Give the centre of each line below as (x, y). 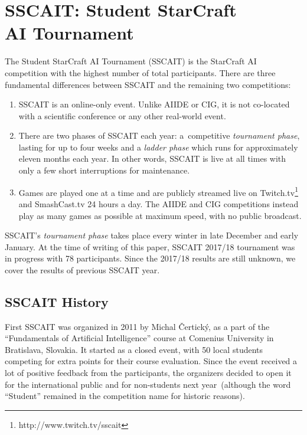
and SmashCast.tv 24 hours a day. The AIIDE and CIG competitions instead (159, 203)
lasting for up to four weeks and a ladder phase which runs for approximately (158, 147)
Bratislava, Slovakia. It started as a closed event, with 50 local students (134, 349)
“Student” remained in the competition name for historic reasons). (125, 396)
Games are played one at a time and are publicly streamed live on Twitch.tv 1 (159, 191)
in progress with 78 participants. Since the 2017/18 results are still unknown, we (150, 258)
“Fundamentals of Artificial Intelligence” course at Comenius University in (139, 338)
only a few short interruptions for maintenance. (104, 170)
